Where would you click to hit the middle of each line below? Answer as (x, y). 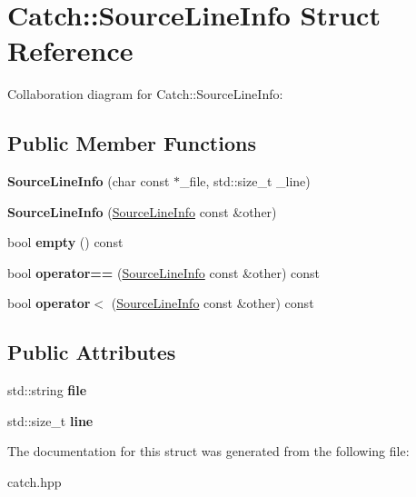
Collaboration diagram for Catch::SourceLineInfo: (145, 94)
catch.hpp (35, 482)
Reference (70, 50)
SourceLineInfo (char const (89, 181)
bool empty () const (65, 242)
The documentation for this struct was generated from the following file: (208, 451)
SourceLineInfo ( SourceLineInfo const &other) (142, 211)
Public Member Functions (132, 143)
